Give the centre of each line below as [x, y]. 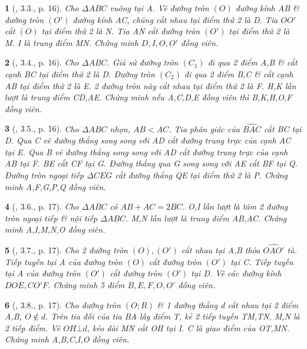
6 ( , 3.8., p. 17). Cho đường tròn [63, 304]
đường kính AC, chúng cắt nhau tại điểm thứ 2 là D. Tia [175, 19]
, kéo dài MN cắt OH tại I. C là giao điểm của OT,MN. [188, 327]
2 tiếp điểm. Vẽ [33, 327]
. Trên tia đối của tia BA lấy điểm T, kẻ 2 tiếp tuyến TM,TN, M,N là [172, 316]
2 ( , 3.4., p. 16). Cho [42, 62]
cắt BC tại [283, 128]
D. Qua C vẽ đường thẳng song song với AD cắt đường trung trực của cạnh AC [148, 140]
